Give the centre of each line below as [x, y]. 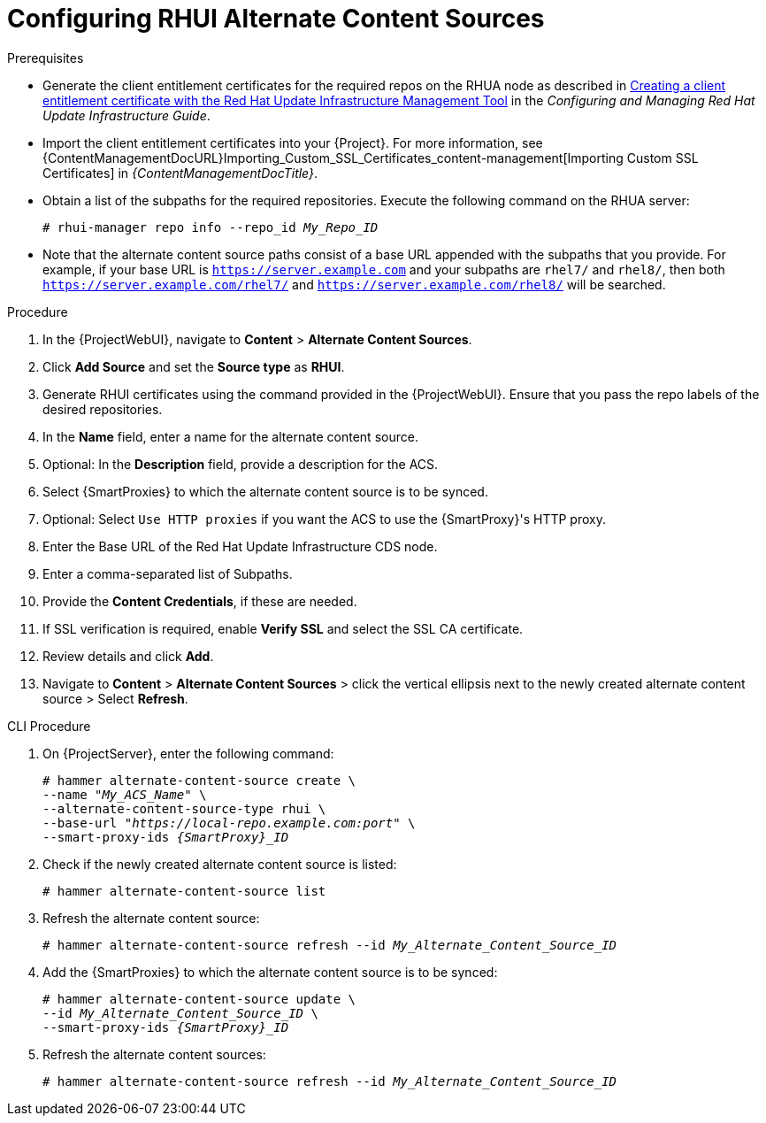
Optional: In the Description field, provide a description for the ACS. [241, 464]
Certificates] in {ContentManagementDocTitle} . [180, 173]
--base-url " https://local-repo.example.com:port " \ [229, 823]
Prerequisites [46, 58]
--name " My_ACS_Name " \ [125, 794]
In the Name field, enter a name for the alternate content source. [230, 436]
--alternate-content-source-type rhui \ [184, 808]
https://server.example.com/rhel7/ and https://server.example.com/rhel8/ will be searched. [354, 284]
